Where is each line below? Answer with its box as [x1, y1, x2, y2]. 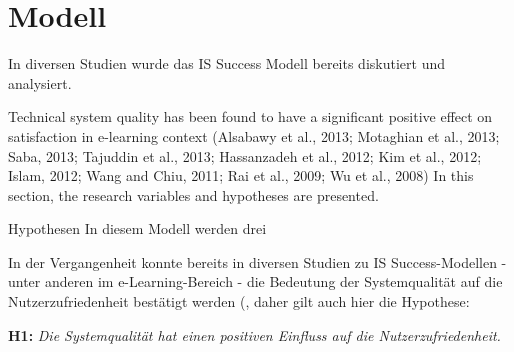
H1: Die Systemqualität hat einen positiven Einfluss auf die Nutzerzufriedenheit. [8, 324, 501, 345]
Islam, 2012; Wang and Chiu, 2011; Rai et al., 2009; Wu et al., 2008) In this [8, 165, 474, 186]
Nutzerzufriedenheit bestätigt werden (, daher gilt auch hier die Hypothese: [8, 291, 470, 312]
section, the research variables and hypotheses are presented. [8, 184, 379, 205]
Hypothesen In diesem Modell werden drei [8, 218, 267, 239]
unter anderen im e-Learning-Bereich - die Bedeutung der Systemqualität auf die [8, 271, 503, 292]
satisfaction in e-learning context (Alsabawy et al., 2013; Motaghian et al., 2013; [8, 125, 500, 146]
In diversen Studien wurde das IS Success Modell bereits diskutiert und [8, 53, 445, 74]
